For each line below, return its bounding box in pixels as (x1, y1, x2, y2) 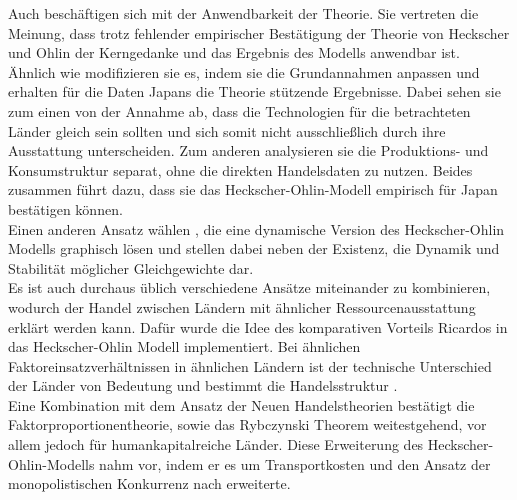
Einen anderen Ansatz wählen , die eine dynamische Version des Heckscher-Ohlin (8, 218, 505, 239)
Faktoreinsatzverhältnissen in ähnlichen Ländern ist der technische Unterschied (8, 355, 492, 376)
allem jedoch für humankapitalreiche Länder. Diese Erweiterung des (8, 434, 424, 455)
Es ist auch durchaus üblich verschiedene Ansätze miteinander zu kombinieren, (8, 277, 491, 298)
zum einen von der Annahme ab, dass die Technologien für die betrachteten (8, 100, 471, 121)
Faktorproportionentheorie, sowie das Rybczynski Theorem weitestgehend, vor (8, 414, 487, 435)
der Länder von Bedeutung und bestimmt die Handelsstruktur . (8, 375, 398, 396)
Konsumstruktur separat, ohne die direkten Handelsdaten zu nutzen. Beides (8, 159, 473, 180)
